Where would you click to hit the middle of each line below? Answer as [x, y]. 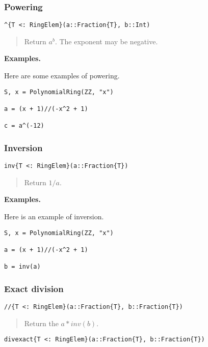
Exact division [34, 288]
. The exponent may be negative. [106, 41]
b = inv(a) [22, 267]
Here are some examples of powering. [62, 76]
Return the [41, 323]
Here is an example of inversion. [54, 216]
